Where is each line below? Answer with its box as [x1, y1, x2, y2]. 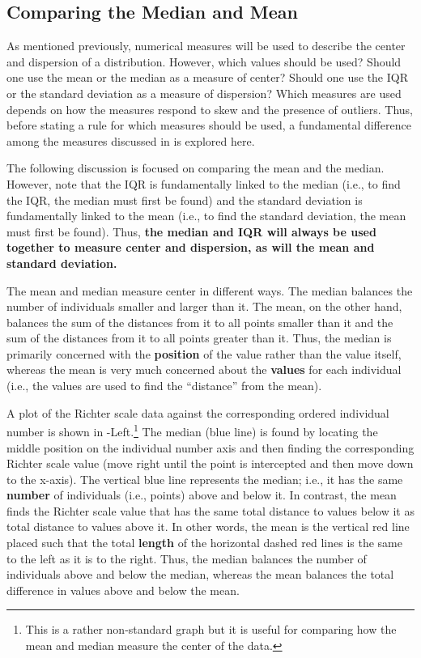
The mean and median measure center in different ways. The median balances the [6, 282, 413, 299]
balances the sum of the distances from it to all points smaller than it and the [6, 313, 393, 330]
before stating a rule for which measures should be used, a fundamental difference [6, 117, 411, 134]
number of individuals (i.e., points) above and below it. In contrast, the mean [6, 486, 397, 503]
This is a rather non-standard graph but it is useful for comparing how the [25, 621, 397, 638]
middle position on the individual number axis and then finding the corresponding [6, 439, 415, 456]
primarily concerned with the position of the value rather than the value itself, [6, 345, 402, 362]
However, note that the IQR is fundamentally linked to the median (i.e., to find [6, 175, 401, 192]
